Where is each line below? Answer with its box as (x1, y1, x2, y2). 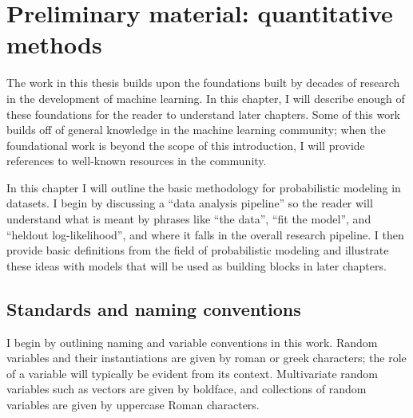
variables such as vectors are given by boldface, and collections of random (6, 381, 367, 397)
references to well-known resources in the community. (6, 152, 267, 169)
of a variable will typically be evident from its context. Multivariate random (6, 365, 378, 381)
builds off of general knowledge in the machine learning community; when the (6, 121, 386, 138)
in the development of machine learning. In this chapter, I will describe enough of (6, 89, 405, 106)
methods (6, 28, 102, 61)
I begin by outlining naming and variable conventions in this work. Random (6, 333, 378, 350)
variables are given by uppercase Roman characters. (6, 396, 260, 413)
